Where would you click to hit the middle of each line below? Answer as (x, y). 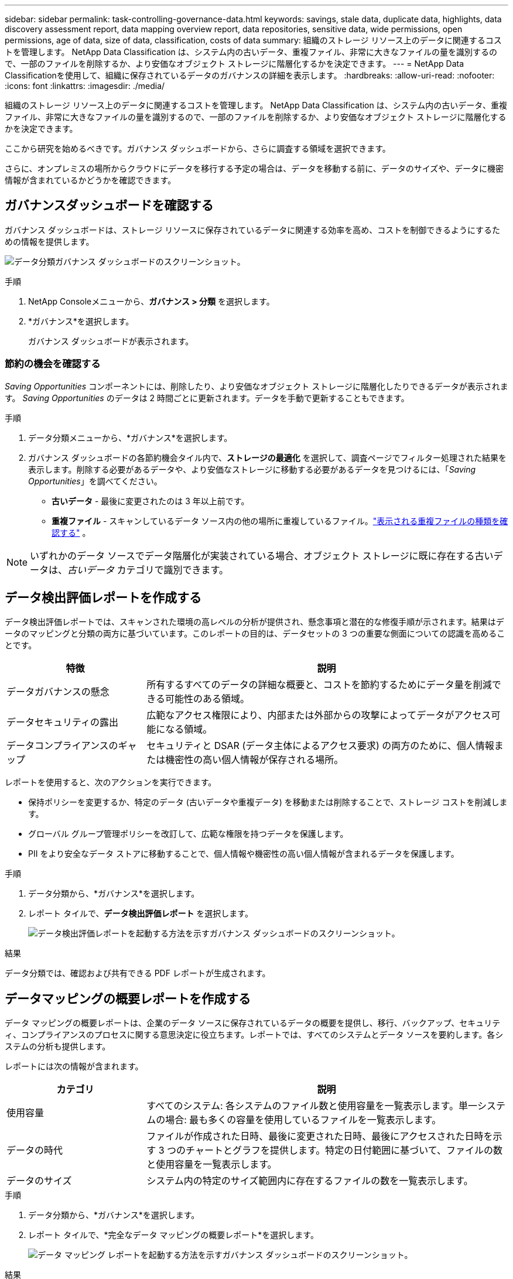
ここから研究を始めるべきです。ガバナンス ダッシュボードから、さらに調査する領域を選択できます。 (198, 148)
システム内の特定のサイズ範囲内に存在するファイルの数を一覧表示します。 (310, 1181)
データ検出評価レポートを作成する (103, 598)
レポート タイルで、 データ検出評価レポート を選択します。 (141, 914)
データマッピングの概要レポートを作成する (128, 998)
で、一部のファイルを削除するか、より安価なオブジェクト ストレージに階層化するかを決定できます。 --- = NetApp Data (235, 64)
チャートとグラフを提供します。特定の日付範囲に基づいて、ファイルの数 (344, 1150)
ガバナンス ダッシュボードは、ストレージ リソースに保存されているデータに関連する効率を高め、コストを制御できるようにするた (253, 230)
